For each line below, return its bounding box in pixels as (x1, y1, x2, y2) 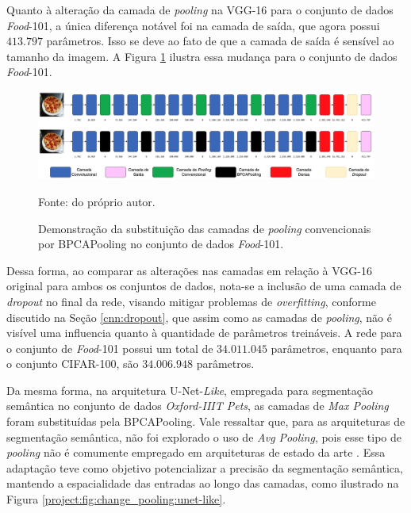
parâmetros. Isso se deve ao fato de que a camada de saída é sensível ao (46, 33, 394, 49)
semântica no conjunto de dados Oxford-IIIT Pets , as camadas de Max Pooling (6, 397, 389, 414)
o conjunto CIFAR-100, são (6, 355, 139, 372)
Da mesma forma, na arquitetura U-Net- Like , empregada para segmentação (6, 381, 374, 398)
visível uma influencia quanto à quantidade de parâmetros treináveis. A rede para (6, 324, 402, 341)
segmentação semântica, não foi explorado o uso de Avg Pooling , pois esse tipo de (6, 428, 401, 445)
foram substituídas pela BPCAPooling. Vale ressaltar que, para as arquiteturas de (6, 413, 405, 430)
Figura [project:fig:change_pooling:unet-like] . (6, 491, 226, 507)
